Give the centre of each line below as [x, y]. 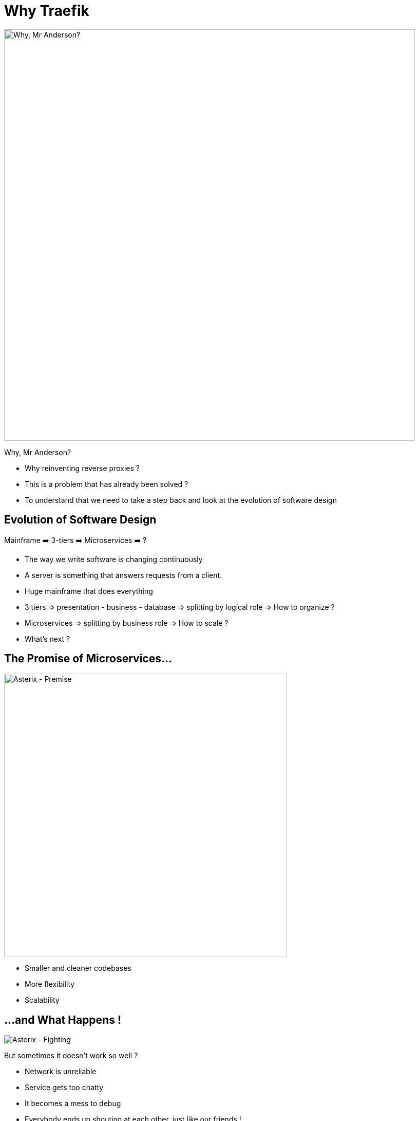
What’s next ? [47, 639]
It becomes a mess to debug [73, 1104]
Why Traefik [47, 11]
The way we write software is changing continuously [114, 559]
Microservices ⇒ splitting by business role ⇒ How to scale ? [127, 623]
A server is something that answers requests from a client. [123, 575]
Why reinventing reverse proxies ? [82, 468]
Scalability [42, 1000]
